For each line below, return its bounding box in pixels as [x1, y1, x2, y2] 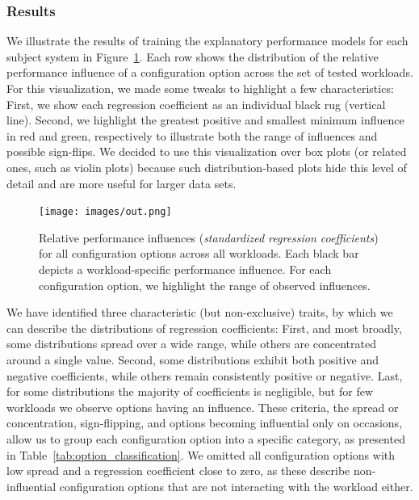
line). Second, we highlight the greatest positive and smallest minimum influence [6, 111, 404, 128]
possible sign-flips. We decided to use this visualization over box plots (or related [6, 143, 407, 160]
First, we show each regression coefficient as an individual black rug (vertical [6, 95, 386, 112]
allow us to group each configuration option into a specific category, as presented [6, 430, 405, 447]
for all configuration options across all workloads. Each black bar [39, 245, 359, 262]
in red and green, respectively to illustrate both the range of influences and [6, 127, 378, 144]
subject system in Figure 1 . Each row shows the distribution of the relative [6, 48, 379, 65]
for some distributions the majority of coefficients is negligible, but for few [6, 383, 373, 400]
